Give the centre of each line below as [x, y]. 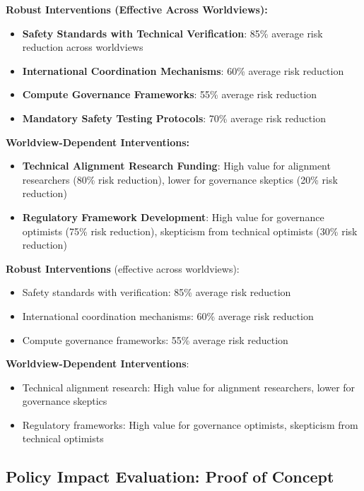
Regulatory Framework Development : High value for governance [173, 217]
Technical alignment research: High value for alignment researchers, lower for [189, 387]
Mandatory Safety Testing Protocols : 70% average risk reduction [174, 118]
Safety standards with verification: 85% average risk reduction [157, 292]
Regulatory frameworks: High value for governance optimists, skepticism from [190, 424]
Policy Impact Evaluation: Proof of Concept [170, 477]
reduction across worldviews [83, 47]
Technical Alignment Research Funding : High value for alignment [176, 166]
